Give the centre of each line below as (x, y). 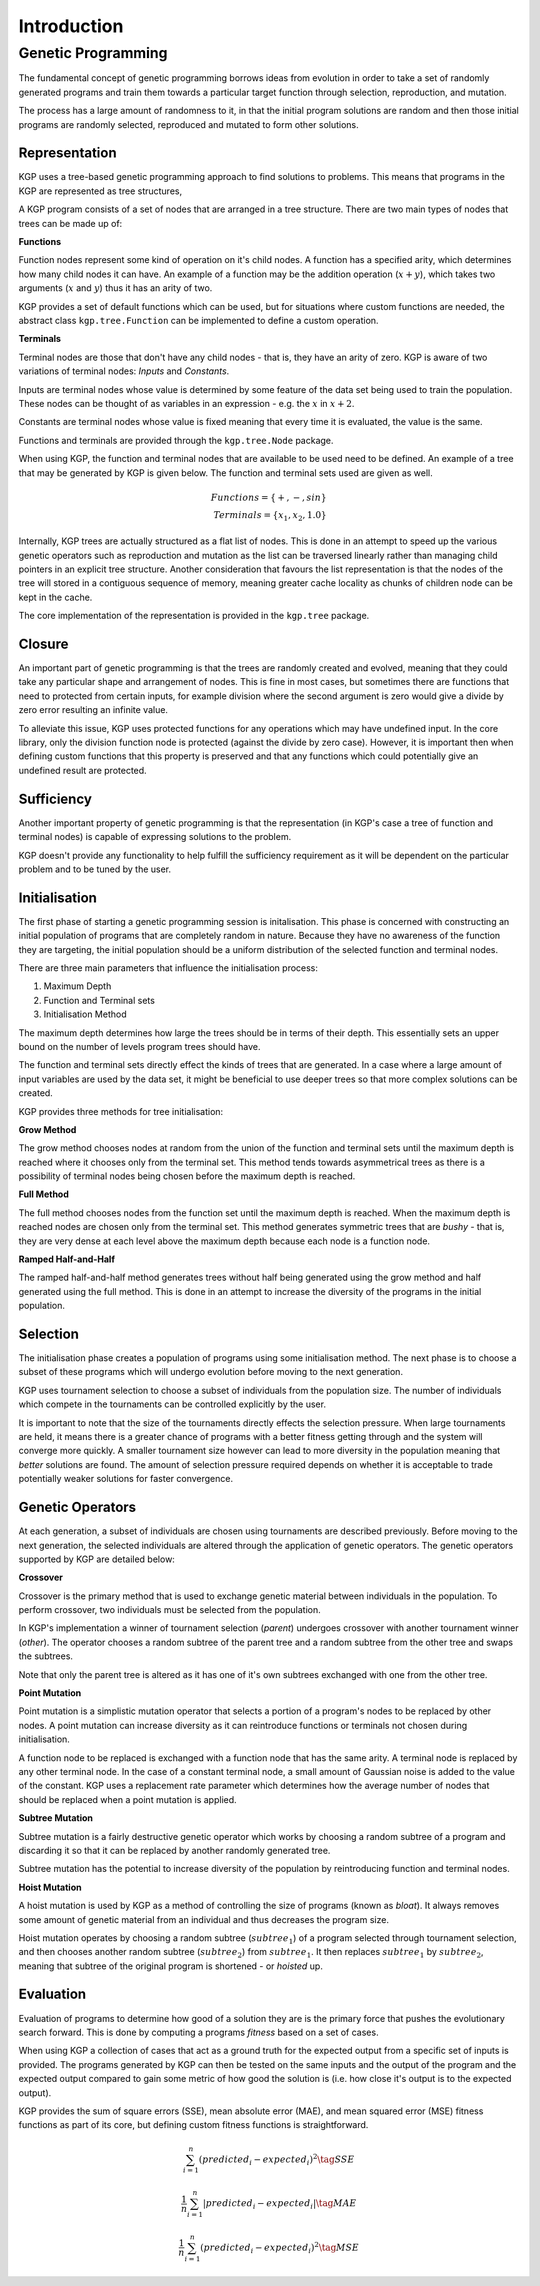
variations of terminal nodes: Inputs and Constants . (124, 371)
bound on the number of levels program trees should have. (139, 1046)
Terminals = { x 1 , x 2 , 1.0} (270, 516)
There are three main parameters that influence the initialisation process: (168, 967)
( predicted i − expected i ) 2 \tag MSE (280, 2247)
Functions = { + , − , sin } (268, 497)
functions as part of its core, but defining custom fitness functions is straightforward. (193, 2125)
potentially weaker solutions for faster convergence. (126, 1479)
